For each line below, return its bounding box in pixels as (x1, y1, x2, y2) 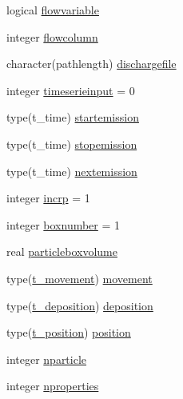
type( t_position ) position (6, 324, 131, 341)
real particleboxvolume (6, 243, 117, 260)
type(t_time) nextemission (6, 162, 137, 179)
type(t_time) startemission (6, 109, 139, 126)
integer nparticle (6, 350, 87, 367)
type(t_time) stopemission (6, 135, 137, 152)
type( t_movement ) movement (6, 269, 153, 286)
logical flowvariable (6, 2, 99, 18)
